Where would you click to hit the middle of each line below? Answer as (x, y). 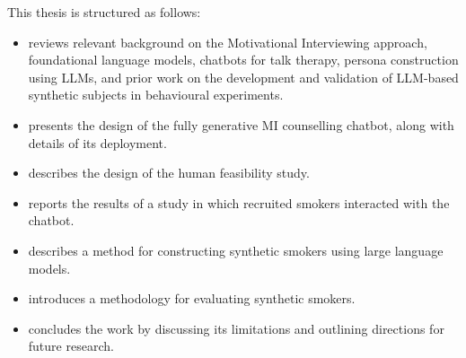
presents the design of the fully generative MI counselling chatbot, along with (241, 124)
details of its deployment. (97, 142)
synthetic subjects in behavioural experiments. (156, 95)
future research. (71, 346)
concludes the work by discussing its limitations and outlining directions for (236, 328)
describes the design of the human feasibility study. (169, 173)
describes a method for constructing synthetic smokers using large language (236, 250)
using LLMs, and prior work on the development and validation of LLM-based (243, 77)
